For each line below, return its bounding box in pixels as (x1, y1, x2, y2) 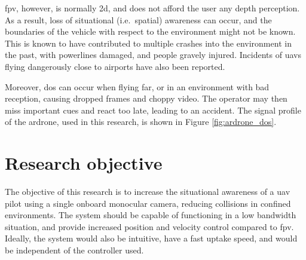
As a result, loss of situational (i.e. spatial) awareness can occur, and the (5, 13, 272, 26)
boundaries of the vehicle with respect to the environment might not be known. (5, 25, 296, 38)
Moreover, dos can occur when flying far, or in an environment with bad (5, 80, 270, 93)
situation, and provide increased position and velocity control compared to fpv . (5, 220, 294, 233)
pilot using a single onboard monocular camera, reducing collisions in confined (5, 197, 291, 209)
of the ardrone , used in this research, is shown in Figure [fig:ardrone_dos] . (5, 115, 277, 128)
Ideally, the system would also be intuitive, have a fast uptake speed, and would (5, 232, 298, 244)
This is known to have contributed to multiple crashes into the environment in (5, 36, 292, 49)
